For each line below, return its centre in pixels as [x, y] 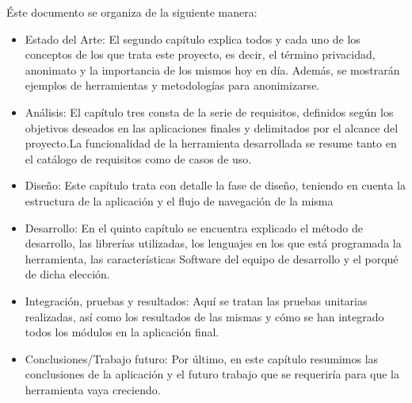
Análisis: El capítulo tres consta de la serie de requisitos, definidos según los [209, 111]
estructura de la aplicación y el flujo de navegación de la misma [179, 200]
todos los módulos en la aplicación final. [122, 332]
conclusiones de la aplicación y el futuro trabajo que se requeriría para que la [212, 374]
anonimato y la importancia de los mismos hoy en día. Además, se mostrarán [212, 69]
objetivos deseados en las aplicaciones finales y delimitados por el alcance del [212, 127]
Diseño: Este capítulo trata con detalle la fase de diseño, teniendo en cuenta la [216, 185]
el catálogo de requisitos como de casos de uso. [138, 158]
